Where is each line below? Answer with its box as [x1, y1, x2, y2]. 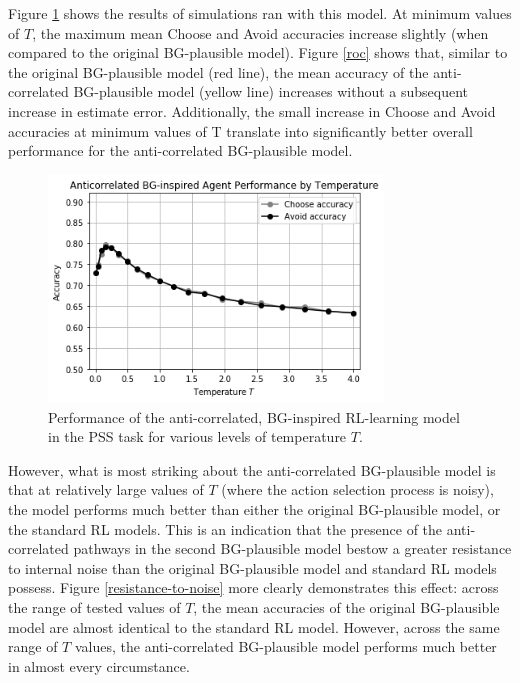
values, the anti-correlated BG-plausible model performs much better [74, 636, 497, 657]
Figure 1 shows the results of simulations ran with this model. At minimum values [8, 3, 512, 23]
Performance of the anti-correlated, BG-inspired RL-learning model [48, 406, 460, 427]
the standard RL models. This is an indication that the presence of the [8, 518, 443, 539]
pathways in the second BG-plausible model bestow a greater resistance [73, 538, 512, 559]
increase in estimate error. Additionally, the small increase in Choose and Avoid [8, 100, 496, 121]
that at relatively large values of [8, 479, 204, 500]
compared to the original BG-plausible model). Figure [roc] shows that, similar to [8, 42, 508, 63]
